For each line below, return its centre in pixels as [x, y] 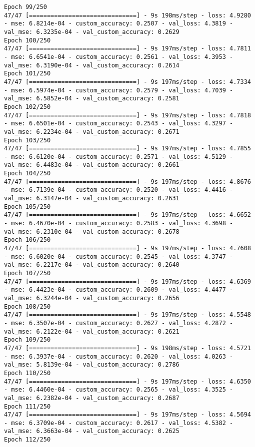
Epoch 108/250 [27, 306]
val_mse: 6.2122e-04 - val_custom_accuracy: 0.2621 [92, 331]
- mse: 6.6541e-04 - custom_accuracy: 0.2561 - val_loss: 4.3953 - [119, 57]
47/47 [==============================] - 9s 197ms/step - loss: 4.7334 [127, 82]
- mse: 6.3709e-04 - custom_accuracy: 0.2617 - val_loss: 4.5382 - [119, 423]
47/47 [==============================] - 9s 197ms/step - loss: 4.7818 [127, 115]
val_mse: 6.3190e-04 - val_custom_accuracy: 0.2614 [92, 65]
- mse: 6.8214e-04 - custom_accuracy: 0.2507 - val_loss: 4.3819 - [119, 24]
